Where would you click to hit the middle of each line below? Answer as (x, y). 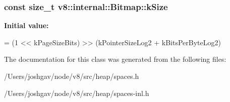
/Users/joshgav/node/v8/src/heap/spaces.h (72, 76)
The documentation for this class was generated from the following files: (115, 59)
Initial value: (26, 25)
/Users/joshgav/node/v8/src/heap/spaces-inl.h (77, 93)
